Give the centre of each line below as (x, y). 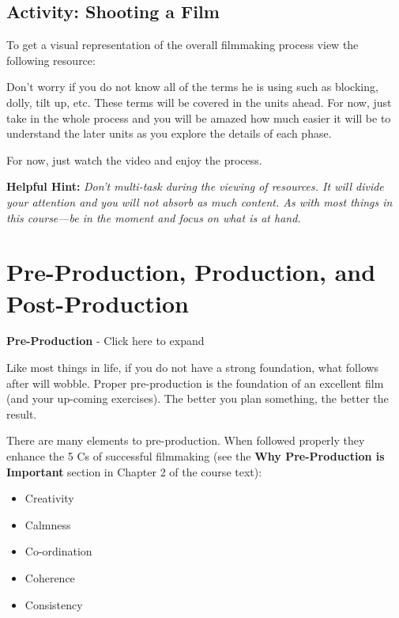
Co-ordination (58, 551)
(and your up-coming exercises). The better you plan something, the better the (198, 398)
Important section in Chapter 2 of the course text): (134, 471)
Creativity (49, 498)
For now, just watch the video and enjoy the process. (134, 159)
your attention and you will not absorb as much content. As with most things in (199, 201)
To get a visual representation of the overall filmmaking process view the (183, 45)
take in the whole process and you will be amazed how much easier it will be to (199, 118)
